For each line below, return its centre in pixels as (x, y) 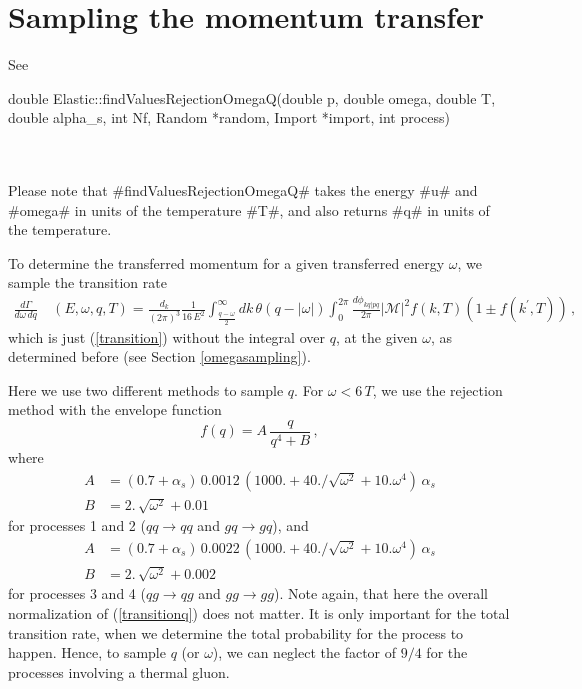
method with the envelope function (115, 409)
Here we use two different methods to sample (146, 389)
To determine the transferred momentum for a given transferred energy (226, 262)
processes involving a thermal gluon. (119, 671)
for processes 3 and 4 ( (77, 593)
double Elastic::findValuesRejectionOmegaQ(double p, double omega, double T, (252, 97)
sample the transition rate (87, 282)
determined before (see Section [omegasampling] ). (159, 356)
